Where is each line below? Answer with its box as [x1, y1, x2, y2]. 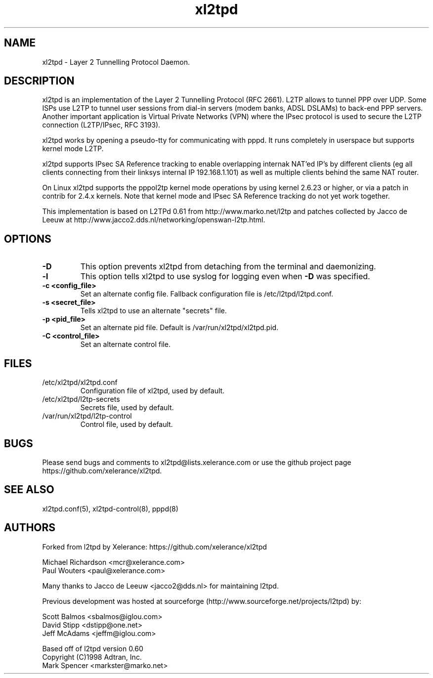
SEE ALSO [4, 483, 54, 496]
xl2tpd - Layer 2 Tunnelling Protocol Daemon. [42, 57, 190, 66]
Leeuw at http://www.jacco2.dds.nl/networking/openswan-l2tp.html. [42, 215, 265, 224]
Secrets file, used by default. [80, 403, 174, 412]
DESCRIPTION [4, 75, 75, 87]
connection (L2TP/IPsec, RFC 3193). [42, 121, 161, 129]
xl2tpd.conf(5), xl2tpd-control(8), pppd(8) [42, 504, 178, 513]
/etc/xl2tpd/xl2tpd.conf [42, 378, 118, 387]
